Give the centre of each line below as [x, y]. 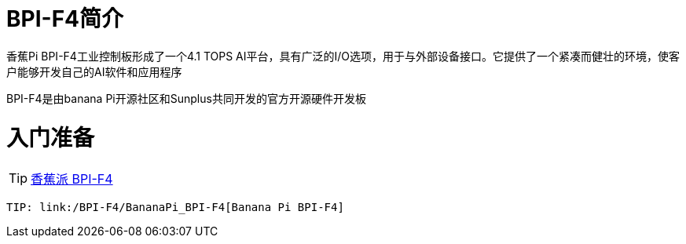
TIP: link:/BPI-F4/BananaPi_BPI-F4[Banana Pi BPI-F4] [175, 208]
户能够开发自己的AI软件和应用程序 [94, 71]
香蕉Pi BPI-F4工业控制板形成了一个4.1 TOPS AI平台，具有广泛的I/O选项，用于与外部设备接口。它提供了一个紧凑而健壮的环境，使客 [343, 56]
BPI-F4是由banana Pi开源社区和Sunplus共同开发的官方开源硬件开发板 [186, 98]
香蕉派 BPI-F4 [72, 179]
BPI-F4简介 [65, 19]
